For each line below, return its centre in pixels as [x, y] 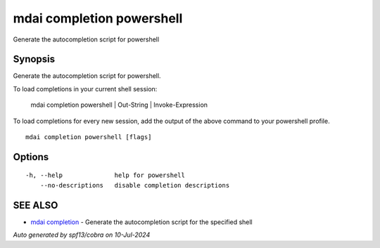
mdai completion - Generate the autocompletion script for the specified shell [141, 222]
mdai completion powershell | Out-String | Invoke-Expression [119, 105]
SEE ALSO [36, 205]
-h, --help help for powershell [106, 175]
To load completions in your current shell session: [85, 89]
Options [31, 157]
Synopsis [34, 59]
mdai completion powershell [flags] [89, 137]
